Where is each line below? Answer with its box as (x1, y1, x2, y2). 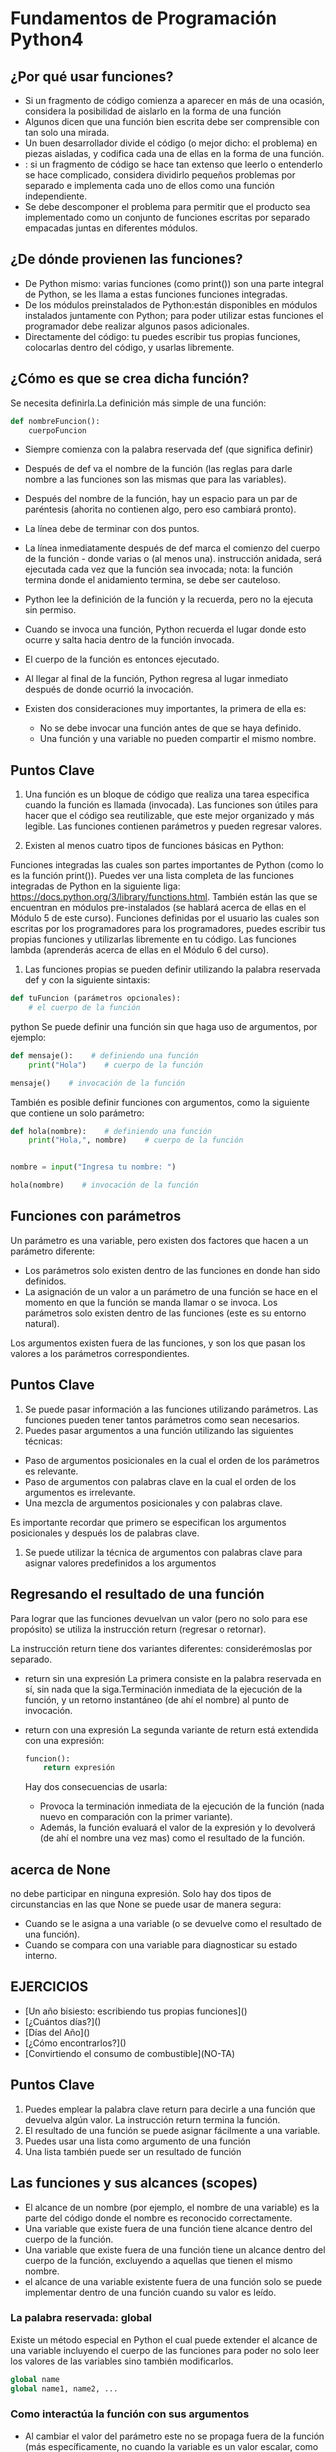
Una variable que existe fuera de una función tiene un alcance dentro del (24, 2243, 326, 2256)
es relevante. (24, 1465, 79, 1477)
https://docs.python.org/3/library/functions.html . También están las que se (10, 891, 318, 903)
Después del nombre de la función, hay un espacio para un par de (24, 493, 298, 505)
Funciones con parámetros (10, 1208, 182, 1225)
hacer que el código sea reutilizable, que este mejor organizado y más (24, 810, 315, 822)
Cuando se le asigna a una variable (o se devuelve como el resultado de (24, 1918, 322, 1930)
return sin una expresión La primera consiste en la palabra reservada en (24, 1672, 322, 1684)
